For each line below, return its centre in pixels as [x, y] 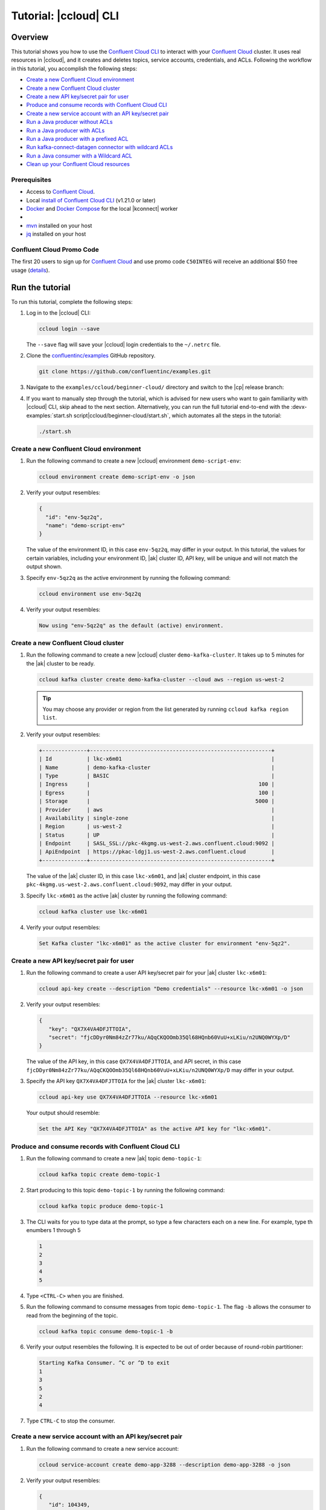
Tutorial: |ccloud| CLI [65, 16]
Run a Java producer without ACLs [69, 122]
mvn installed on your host [59, 225]
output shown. [44, 567]
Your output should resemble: [63, 1113]
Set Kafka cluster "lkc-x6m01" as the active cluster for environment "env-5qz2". [165, 943]
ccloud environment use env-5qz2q [90, 594]
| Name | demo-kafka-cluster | [157, 767]
